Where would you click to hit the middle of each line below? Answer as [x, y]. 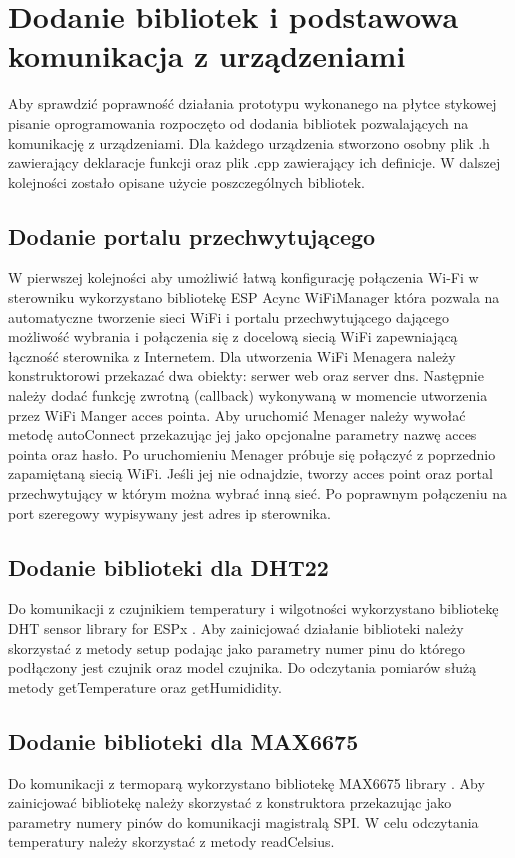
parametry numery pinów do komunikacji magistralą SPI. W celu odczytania [243, 821]
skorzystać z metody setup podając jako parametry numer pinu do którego [236, 647]
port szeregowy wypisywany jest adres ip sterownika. [169, 512]
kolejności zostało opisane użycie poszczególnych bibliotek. [186, 181]
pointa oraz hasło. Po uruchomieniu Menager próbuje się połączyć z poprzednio [252, 453]
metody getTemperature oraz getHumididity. [145, 686]
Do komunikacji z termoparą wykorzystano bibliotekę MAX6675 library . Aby [246, 782]
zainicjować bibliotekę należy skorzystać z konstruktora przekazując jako [230, 802]
